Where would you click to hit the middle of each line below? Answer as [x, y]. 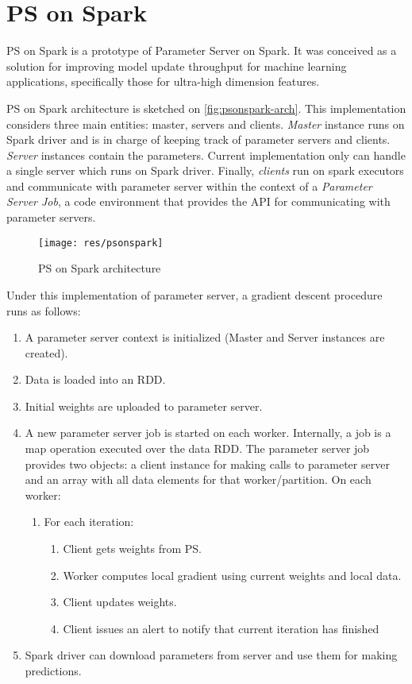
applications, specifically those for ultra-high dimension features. [163, 81]
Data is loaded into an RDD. [95, 379]
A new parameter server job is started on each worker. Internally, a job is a [208, 433]
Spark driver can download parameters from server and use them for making [211, 655]
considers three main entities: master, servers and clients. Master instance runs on [206, 124]
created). [46, 352]
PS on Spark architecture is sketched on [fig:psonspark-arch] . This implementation [206, 108]
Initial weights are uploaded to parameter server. [144, 406]
